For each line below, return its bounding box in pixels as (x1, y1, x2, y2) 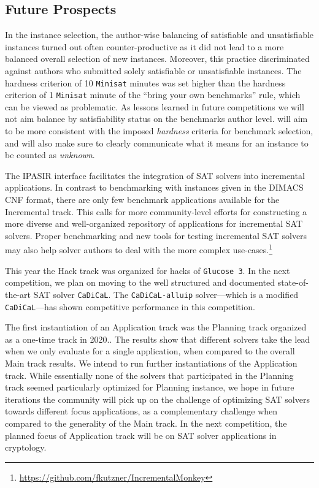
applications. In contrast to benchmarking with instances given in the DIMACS (5, 181, 304, 194)
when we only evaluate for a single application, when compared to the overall (5, 345, 295, 357)
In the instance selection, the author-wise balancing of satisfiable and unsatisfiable (5, 28, 314, 41)
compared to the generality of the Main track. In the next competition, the (5, 416, 287, 429)
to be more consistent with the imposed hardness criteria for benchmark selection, (5, 124, 313, 137)
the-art (5, 288, 31, 300)
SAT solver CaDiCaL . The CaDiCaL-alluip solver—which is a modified (33, 288, 299, 300)
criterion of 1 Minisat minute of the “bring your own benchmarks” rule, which (5, 88, 301, 101)
